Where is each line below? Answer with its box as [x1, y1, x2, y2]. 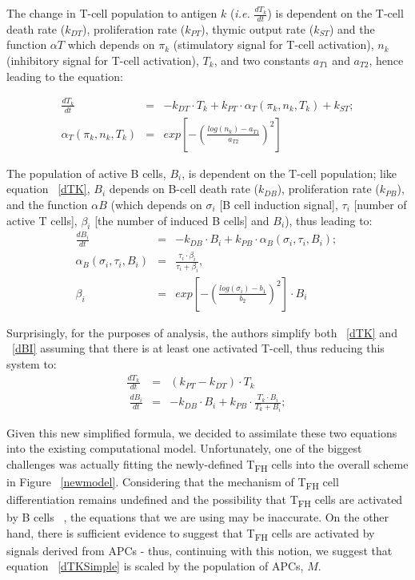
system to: [6, 355, 57, 372]
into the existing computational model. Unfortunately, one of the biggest [6, 440, 362, 457]
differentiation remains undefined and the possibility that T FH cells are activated [6, 491, 403, 510]
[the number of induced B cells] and [94, 211, 269, 228]
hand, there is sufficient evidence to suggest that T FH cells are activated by [6, 524, 375, 543]
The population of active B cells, [6, 164, 166, 181]
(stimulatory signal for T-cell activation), [173, 36, 374, 53]
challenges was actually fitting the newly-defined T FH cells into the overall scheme [6, 455, 409, 474]
